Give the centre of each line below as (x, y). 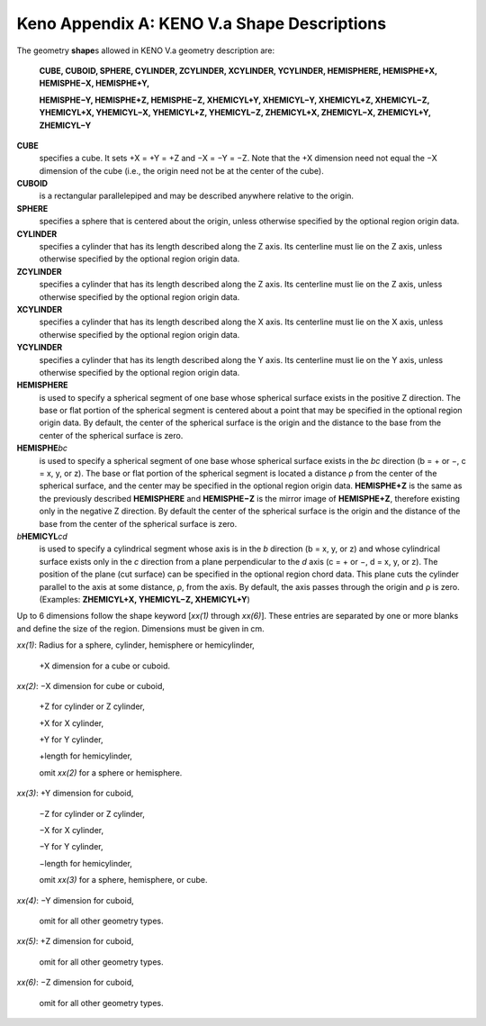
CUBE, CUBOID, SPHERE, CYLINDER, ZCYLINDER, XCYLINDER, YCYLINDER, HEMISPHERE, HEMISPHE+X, (238, 70)
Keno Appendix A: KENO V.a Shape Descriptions (202, 23)
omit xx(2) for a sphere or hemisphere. (111, 772)
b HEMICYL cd (42, 536)
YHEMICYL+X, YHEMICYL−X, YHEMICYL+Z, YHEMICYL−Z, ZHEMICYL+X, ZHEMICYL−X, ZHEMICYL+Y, (235, 113)
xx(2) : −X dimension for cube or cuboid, (91, 686)
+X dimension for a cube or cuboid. (105, 666)
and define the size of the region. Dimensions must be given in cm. (140, 628)
